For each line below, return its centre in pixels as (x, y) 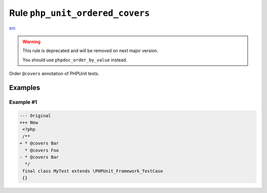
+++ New (29, 123)
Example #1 (23, 102)
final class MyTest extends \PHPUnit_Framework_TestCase (93, 171)
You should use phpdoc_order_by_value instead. (75, 60)
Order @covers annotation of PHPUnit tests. (54, 74)
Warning (31, 42)
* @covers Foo (42, 150)
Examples (25, 87)
